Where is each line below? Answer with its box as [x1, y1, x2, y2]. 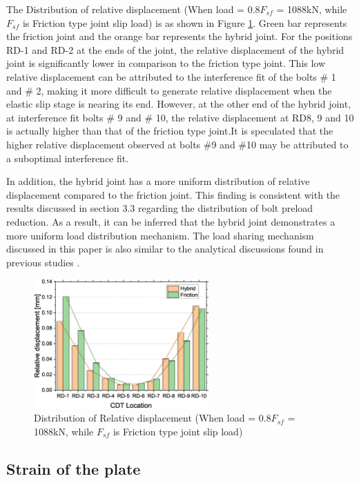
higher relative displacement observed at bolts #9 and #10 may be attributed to [6, 137, 349, 151]
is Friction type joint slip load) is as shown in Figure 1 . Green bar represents [22, 15, 347, 30]
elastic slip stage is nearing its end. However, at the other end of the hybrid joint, [6, 97, 351, 111]
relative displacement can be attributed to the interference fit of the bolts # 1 [6, 69, 336, 83]
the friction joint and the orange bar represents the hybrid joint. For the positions [6, 29, 353, 43]
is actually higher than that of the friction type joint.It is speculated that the [6, 124, 333, 138]
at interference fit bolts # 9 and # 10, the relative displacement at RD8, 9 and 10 [6, 110, 354, 124]
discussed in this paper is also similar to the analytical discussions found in [6, 241, 324, 256]
